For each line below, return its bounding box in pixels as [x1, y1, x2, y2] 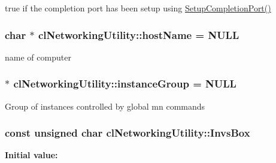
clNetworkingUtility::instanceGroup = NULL [13, 76, 236, 91]
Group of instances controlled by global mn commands [5, 99, 205, 112]
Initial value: [5, 149, 58, 161]
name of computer [5, 50, 71, 63]
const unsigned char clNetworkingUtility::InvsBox [5, 125, 250, 140]
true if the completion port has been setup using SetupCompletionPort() [5, 2, 271, 14]
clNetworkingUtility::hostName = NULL [38, 27, 239, 42]
